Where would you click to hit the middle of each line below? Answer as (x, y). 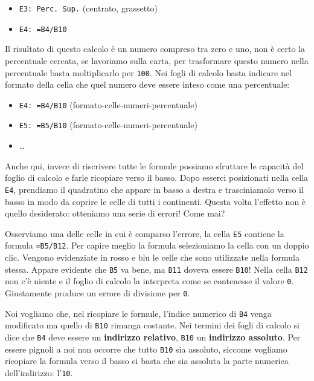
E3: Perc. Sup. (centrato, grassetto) (88, 8)
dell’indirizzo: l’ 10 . (39, 372)
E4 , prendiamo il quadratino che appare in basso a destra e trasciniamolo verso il (154, 189)
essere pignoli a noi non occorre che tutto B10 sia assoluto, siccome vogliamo (146, 349)
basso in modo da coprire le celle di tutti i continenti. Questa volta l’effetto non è (155, 201)
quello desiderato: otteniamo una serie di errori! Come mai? (115, 213)
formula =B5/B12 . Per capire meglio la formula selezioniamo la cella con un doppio (157, 245)
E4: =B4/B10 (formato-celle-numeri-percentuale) (108, 104)
